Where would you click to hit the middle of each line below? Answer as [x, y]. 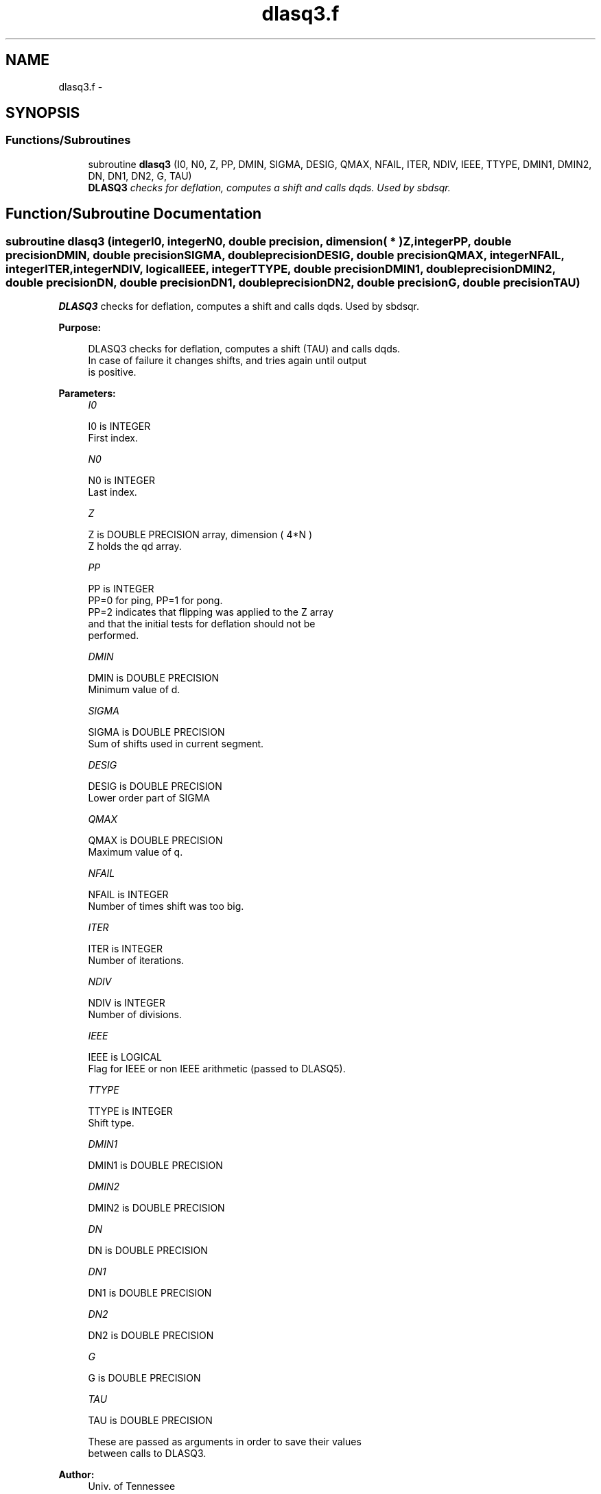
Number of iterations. [136, 961]
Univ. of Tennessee [132, 1486]
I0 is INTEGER [119, 426]
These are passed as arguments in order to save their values [225, 1442]
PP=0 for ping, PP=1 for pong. [155, 601]
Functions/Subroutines [68, 140]
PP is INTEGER [121, 589]
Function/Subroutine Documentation [134, 214]
